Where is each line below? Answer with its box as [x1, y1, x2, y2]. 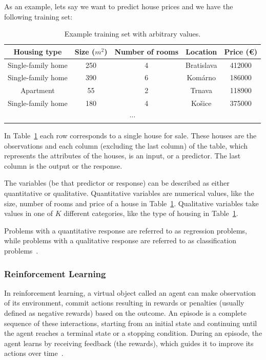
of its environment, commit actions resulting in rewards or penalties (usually [4, 297, 244, 308]
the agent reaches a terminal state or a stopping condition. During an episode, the [4, 328, 262, 338]
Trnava [190, 85, 212, 96]
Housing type [13, 46, 62, 57]
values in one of [4, 208, 53, 219]
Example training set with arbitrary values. [64, 28, 201, 39]
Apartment [20, 85, 55, 96]
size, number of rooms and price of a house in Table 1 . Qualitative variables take [4, 197, 259, 208]
